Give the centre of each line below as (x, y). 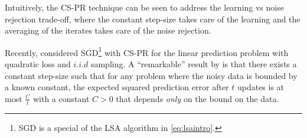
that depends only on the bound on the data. (197, 98)
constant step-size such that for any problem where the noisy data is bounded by (151, 75)
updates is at (261, 87)
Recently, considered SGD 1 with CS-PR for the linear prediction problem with (147, 51)
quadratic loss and (38, 64)
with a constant (61, 98)
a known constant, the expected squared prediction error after (117, 87)
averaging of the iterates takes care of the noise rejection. (108, 30)
